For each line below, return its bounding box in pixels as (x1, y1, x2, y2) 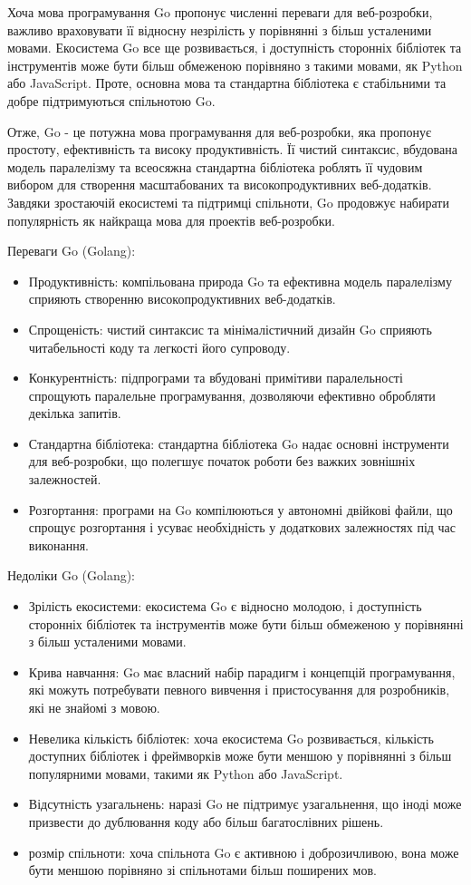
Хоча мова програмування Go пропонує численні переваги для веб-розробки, (7, 3, 433, 21)
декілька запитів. (28, 404, 121, 423)
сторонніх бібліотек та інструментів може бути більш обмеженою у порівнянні (28, 614, 464, 633)
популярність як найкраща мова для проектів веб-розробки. (7, 210, 335, 229)
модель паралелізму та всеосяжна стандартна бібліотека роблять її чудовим (7, 157, 423, 176)
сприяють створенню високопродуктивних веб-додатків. (28, 289, 336, 308)
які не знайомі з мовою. (28, 698, 160, 716)
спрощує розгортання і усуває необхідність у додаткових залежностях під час (28, 518, 457, 537)
